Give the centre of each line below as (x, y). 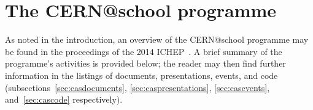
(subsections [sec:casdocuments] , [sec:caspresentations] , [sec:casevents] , (137, 87)
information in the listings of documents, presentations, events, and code (141, 75)
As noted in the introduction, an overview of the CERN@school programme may (157, 39)
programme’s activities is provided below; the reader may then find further (145, 63)
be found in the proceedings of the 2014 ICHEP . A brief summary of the (144, 51)
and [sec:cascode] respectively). (64, 99)
